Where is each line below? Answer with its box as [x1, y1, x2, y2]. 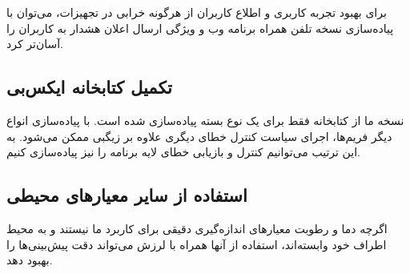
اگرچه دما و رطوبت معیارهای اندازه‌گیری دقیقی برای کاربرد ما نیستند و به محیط [6, 220, 388, 236]
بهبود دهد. [6, 252, 53, 268]
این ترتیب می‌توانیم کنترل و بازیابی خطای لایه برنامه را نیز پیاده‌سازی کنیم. [6, 143, 360, 160]
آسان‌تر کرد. [6, 35, 63, 52]
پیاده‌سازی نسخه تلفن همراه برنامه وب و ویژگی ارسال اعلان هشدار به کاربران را [6, 19, 394, 36]
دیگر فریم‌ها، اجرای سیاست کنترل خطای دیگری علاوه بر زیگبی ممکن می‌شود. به [6, 127, 392, 144]
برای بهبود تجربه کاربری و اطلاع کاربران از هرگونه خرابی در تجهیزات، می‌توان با [6, 4, 387, 20]
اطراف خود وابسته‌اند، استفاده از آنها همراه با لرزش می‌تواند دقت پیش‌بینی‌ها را [6, 236, 387, 252]
